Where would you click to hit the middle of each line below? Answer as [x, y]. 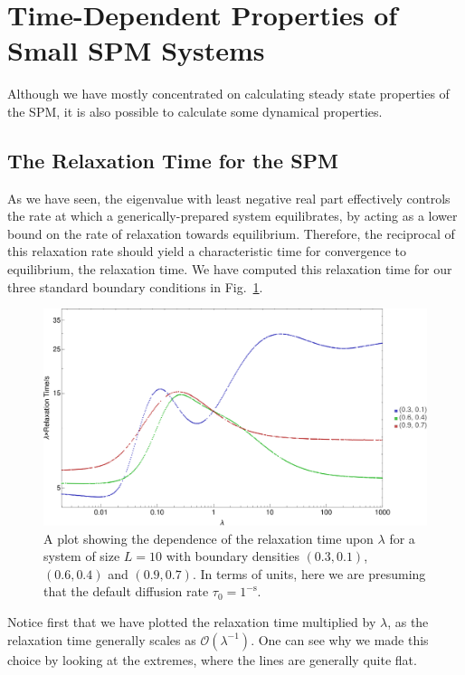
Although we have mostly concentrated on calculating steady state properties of [228, 94]
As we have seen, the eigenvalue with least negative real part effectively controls [229, 198]
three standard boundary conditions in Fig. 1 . [135, 286]
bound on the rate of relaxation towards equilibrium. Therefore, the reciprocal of [231, 233]
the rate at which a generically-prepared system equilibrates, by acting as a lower [232, 216]
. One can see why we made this [340, 639]
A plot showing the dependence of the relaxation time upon [209, 538]
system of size [82, 556]
